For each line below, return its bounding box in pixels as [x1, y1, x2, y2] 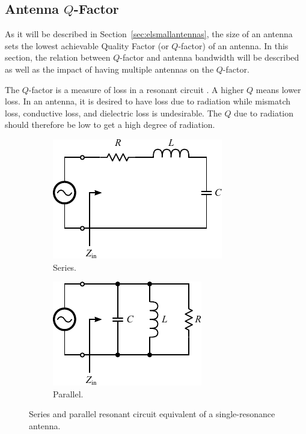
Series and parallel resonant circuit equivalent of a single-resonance [29, 408, 275, 420]
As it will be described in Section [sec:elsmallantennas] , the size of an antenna [5, 28, 293, 40]
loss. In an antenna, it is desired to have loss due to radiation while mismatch [5, 95, 291, 107]
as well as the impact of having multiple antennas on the [5, 62, 214, 75]
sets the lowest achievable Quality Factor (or [5, 39, 169, 52]
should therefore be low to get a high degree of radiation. [5, 118, 215, 131]
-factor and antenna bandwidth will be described [120, 51, 299, 64]
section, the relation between [5, 51, 111, 64]
